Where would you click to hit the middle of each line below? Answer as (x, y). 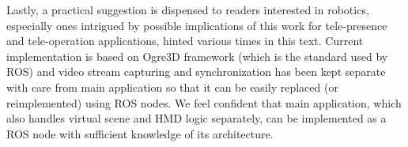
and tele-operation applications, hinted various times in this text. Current (185, 41)
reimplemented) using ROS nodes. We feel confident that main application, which (204, 102)
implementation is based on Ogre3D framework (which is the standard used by (197, 56)
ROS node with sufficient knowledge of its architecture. (140, 133)
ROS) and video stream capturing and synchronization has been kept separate (196, 72)
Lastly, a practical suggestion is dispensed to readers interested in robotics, (188, 9)
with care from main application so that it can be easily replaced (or (172, 87)
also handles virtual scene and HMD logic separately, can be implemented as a (196, 118)
